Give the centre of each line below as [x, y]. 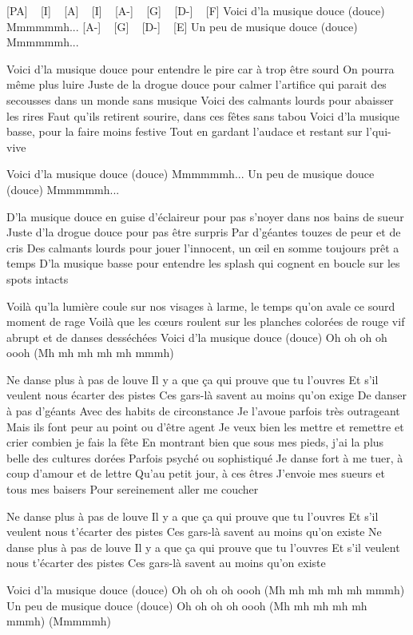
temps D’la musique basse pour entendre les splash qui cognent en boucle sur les [203, 263]
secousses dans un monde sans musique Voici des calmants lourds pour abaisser [200, 99]
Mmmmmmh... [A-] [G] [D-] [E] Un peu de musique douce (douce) [182, 26]
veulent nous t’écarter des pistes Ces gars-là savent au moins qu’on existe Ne [194, 532]
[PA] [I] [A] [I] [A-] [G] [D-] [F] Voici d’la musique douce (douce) [196, 10]
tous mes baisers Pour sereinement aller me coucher [133, 489]
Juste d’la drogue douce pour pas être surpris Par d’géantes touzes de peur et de [204, 232]
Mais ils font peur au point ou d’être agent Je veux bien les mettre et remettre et [205, 426]
